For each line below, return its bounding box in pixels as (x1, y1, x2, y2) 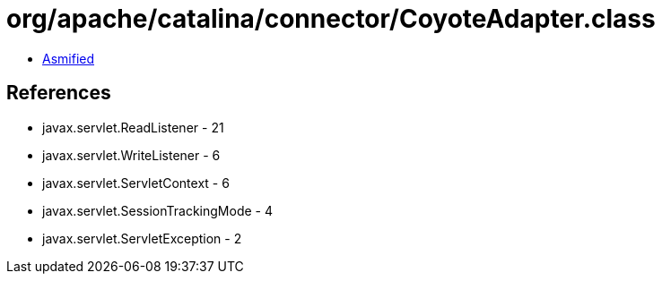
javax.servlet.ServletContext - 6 (42, 175, 230, 191)
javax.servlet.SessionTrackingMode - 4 (42, 202, 273, 218)
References (6, 81, 111, 105)
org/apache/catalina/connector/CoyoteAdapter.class (6, 4, 656, 34)
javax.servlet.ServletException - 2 (42, 230, 242, 246)
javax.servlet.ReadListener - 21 (42, 119, 224, 135)
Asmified (42, 50, 95, 66)
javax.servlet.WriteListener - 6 (42, 147, 221, 163)
